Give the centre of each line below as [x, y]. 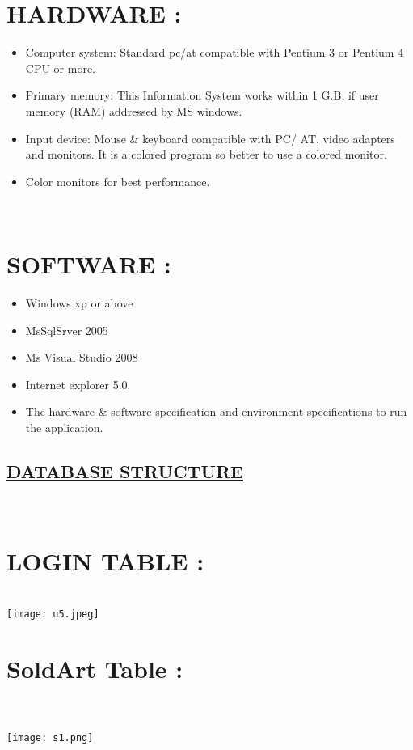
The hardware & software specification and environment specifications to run [216, 411]
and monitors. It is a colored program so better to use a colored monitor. [206, 154]
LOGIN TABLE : [105, 560]
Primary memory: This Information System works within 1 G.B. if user [202, 95]
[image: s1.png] [50, 738]
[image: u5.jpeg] [53, 614]
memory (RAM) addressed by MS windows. [134, 110]
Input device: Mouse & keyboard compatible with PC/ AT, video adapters [210, 138]
